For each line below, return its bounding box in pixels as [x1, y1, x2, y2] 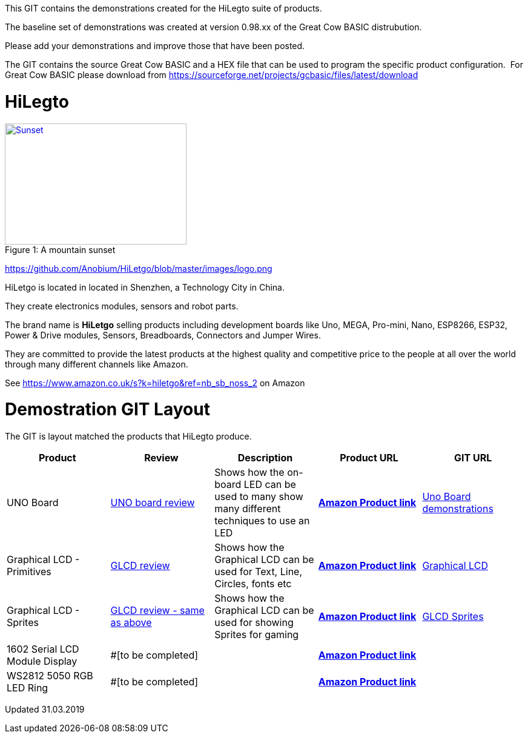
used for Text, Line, [214, 565, 303, 578]
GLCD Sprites [422, 610, 484, 622]
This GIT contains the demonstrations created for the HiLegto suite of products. [5, 3, 322, 13]
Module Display [7, 655, 78, 667]
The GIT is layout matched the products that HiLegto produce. [5, 431, 252, 441]
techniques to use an [214, 515, 310, 527]
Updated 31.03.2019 [5, 704, 85, 714]
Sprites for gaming [214, 628, 299, 641]
